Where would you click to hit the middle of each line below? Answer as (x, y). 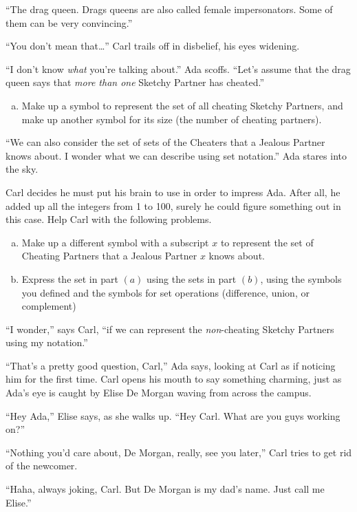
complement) (49, 306)
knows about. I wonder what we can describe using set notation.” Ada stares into (176, 155)
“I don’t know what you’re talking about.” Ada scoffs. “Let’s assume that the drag (178, 68)
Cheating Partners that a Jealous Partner (109, 256)
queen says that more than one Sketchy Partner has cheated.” (135, 82)
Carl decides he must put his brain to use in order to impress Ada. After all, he (173, 192)
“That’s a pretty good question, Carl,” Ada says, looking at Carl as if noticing (171, 365)
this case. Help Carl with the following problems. (109, 219)
